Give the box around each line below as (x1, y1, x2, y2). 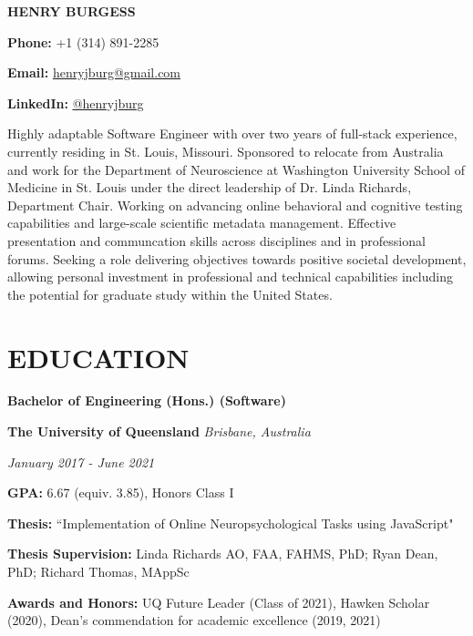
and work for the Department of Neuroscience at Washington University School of (7, 159, 465, 179)
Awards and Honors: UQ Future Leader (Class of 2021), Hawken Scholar (7, 592, 430, 611)
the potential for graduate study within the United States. (7, 284, 333, 303)
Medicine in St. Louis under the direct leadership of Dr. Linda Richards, (7, 178, 412, 197)
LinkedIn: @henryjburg (7, 93, 144, 112)
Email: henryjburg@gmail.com (7, 63, 181, 82)
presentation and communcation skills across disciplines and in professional (7, 231, 426, 250)
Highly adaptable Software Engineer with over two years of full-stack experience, (7, 124, 458, 143)
